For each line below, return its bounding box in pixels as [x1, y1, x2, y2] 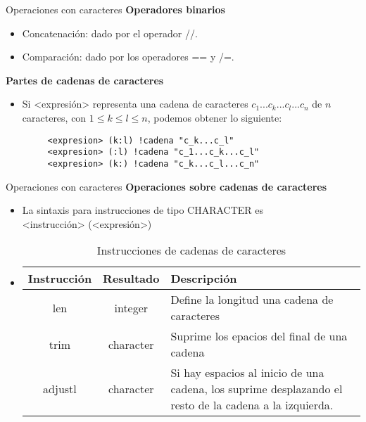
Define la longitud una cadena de [170, 291, 334, 308]
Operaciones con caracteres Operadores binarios [6, 2, 225, 16]
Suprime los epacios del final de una [170, 328, 348, 345]
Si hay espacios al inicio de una [170, 364, 324, 381]
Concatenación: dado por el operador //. [22, 25, 198, 40]
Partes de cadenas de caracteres [6, 72, 164, 87]
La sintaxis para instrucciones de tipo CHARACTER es [22, 203, 264, 217]
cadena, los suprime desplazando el [170, 381, 343, 397]
